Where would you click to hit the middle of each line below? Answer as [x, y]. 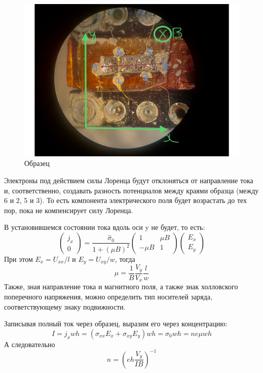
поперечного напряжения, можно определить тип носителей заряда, [108, 296]
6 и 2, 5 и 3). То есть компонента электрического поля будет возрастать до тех [126, 200]
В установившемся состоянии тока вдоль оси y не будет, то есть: [105, 227]
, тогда [125, 259]
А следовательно [30, 344]
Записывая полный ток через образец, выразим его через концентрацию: [116, 324]
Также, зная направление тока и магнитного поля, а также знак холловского [121, 286]
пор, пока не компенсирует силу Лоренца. [69, 210]
